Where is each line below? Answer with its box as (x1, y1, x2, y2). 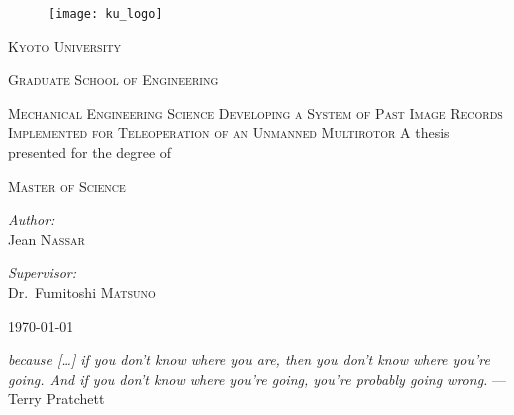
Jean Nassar (8, 228, 85, 249)
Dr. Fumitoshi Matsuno (8, 282, 156, 302)
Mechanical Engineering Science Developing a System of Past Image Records (8, 102, 503, 123)
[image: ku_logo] (48, 7, 163, 21)
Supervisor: (8, 262, 76, 283)
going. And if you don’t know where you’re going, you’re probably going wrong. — (8, 368, 507, 389)
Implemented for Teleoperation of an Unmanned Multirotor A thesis (8, 122, 450, 143)
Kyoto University (8, 35, 122, 56)
